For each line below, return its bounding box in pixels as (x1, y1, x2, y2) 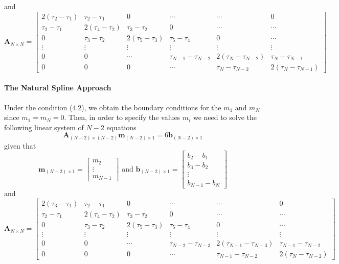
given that (4, 140, 36, 151)
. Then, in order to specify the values (64, 112, 180, 123)
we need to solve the (193, 112, 257, 123)
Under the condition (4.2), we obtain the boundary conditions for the (4, 102, 221, 112)
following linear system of (4, 122, 84, 132)
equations (106, 122, 137, 132)
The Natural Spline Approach (4, 82, 111, 93)
